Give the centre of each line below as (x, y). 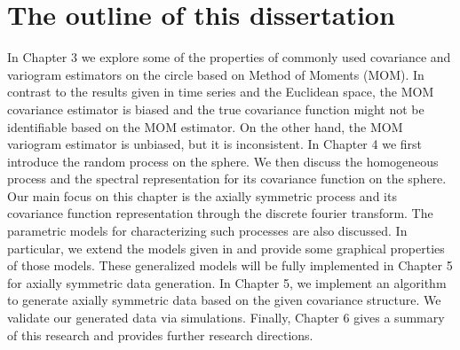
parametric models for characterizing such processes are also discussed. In (207, 231)
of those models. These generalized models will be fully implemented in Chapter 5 (230, 265)
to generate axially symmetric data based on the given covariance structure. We (224, 300)
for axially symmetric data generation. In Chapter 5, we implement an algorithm (227, 282)
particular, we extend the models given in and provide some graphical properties (226, 248)
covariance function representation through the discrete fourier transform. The (220, 213)
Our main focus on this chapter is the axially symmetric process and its (202, 195)
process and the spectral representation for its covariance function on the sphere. (227, 179)
